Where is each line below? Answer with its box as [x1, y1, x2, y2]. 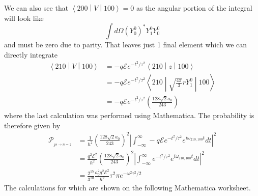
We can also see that [4, 3, 69, 13]
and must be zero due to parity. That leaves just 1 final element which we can [4, 39, 247, 50]
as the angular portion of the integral [136, 3, 252, 13]
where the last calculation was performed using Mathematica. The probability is [4, 110, 254, 121]
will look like [4, 12, 44, 23]
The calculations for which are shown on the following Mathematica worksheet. [4, 182, 251, 193]
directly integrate [4, 49, 58, 60]
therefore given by [4, 120, 61, 130]
